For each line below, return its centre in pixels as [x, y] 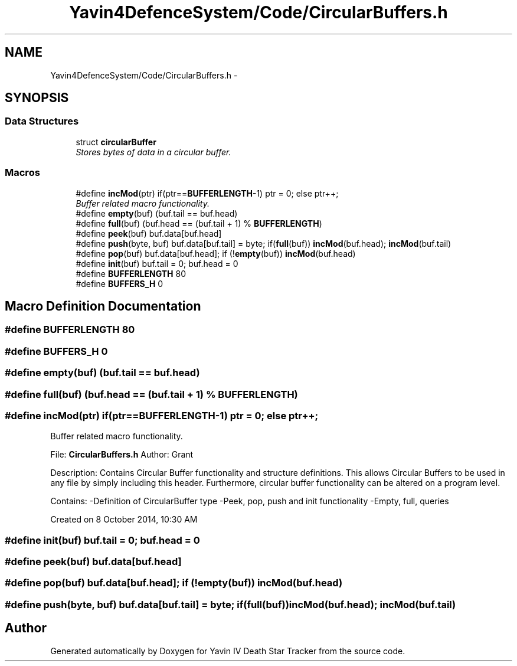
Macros [22, 173]
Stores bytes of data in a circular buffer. [153, 152]
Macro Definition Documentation [103, 306]
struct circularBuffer [116, 142]
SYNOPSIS [37, 98]
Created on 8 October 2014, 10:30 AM [124, 520]
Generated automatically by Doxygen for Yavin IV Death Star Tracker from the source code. [228, 651]
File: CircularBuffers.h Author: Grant [122, 455]
